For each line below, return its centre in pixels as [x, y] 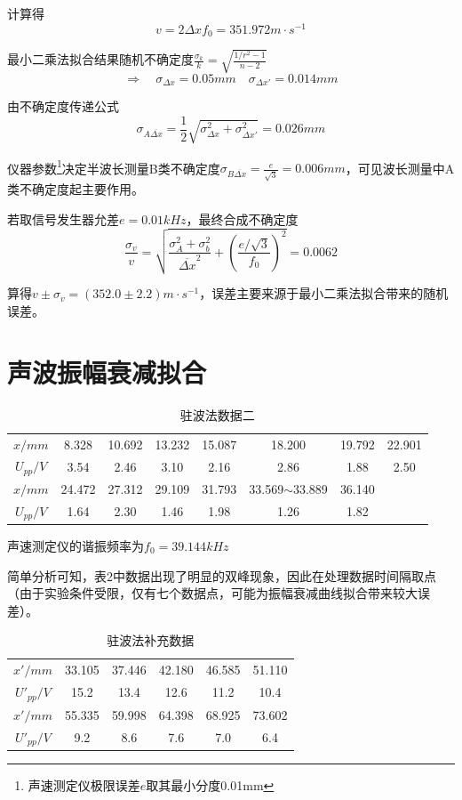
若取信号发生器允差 [63, 218]
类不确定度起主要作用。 [76, 189]
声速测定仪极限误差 [84, 784]
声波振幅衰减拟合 [107, 372]
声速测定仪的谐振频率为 [76, 545]
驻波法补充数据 [151, 640]
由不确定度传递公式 [63, 106]
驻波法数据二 [217, 414]
